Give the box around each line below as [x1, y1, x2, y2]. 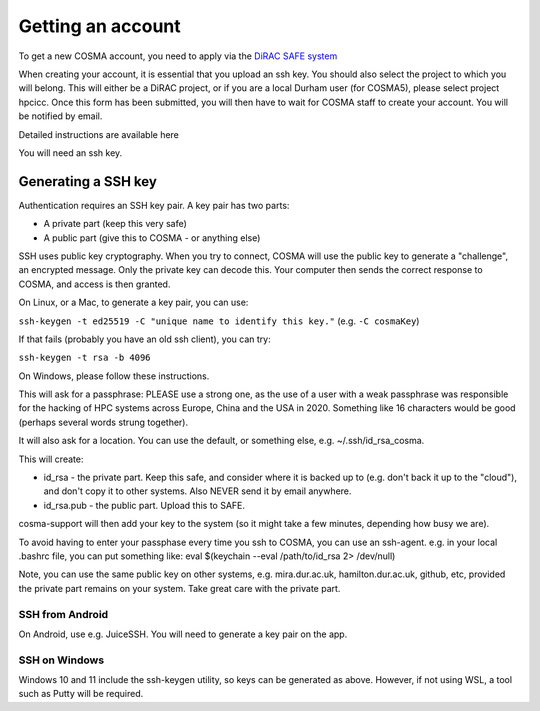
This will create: [18, 453, 84, 465]
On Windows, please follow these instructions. [18, 370, 210, 382]
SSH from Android [18, 607, 109, 621]
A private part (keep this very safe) [43, 218, 187, 230]
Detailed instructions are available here [18, 128, 180, 140]
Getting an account [18, 15, 182, 37]
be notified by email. [18, 110, 103, 122]
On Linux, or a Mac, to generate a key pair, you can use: [18, 296, 249, 309]
